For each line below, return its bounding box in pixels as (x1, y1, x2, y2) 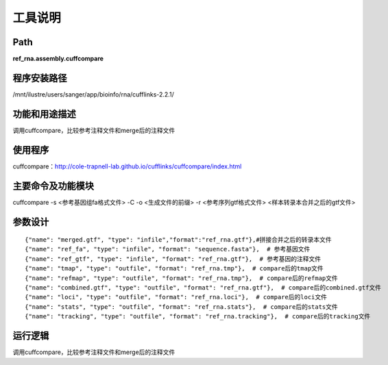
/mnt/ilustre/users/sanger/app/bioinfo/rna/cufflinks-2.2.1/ (12, 90, 174, 99)
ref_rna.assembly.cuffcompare (12, 55, 104, 63)
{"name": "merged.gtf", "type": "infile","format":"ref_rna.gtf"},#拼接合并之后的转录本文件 (25, 236, 332, 244)
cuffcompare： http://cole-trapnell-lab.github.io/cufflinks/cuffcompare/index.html (12, 162, 242, 171)
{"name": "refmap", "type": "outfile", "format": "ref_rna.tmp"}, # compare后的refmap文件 (25, 274, 339, 282)
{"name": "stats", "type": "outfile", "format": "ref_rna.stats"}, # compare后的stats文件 (25, 303, 339, 311)
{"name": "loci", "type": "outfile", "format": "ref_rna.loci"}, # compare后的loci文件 (25, 293, 328, 301)
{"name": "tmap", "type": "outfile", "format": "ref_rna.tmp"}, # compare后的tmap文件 (25, 264, 324, 273)
